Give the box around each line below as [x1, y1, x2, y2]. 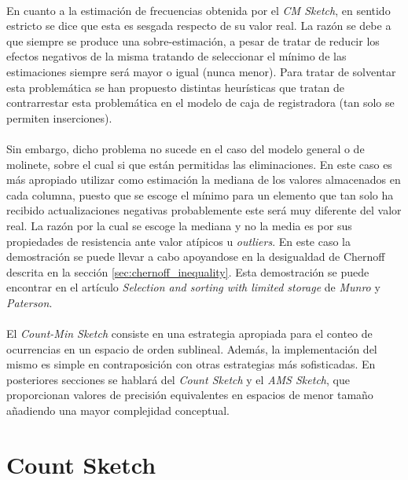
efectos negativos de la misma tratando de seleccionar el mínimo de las [6, 48, 347, 64]
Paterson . [6, 294, 53, 310]
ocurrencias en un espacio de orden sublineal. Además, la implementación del [6, 340, 377, 357]
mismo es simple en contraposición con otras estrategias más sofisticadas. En [6, 356, 376, 372]
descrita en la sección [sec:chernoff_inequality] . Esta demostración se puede [6, 263, 369, 280]
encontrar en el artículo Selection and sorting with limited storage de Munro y [6, 279, 380, 295]
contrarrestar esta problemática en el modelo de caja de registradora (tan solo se [6, 94, 395, 111]
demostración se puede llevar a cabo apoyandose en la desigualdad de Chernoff [6, 248, 385, 265]
